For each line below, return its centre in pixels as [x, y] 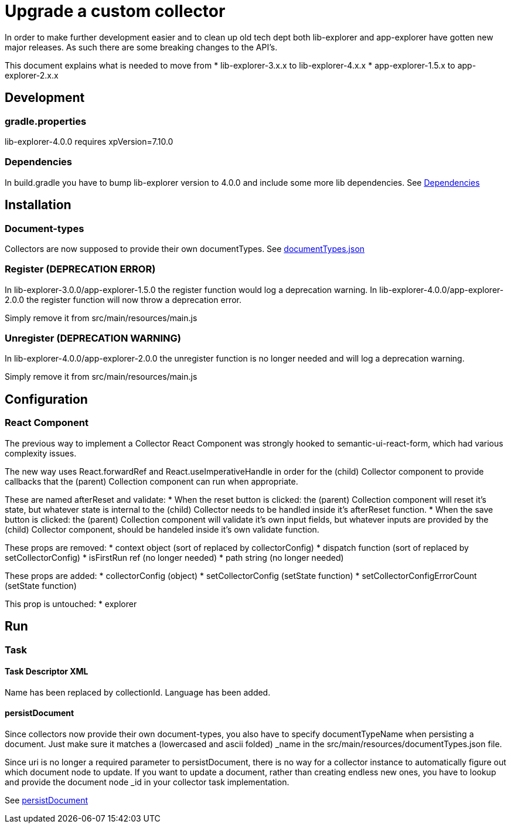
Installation [38, 205]
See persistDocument [47, 800]
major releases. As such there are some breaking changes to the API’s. [141, 47]
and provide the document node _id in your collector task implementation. [147, 782]
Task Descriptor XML [47, 672]
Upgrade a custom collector [115, 11]
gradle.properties [46, 121]
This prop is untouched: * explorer [71, 604]
